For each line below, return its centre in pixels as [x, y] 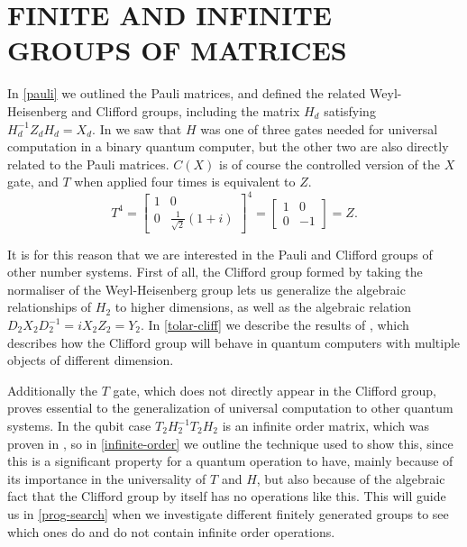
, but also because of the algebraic [351, 478]
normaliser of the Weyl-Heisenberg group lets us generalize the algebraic [206, 289]
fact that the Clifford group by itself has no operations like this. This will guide [227, 496]
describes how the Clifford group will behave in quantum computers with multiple [234, 342]
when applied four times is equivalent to [185, 182]
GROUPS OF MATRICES [177, 50]
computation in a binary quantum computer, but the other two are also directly [228, 146]
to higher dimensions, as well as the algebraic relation [263, 307]
